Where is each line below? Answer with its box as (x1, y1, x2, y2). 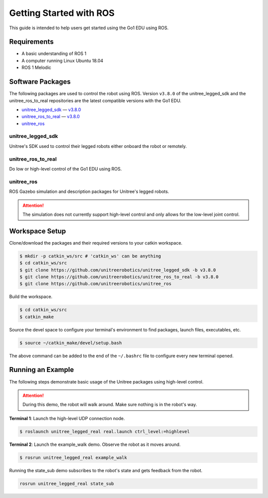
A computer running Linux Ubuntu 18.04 (21, 58, 104, 63)
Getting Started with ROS (9, 7, 115, 18)
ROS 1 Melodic (21, 64, 52, 70)
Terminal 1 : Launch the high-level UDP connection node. (9, 415, 125, 421)
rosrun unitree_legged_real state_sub (19, 481, 114, 486)
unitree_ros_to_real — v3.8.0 (21, 114, 80, 120)
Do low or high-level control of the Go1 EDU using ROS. (9, 166, 122, 172)
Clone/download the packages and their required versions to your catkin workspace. (9, 240, 183, 246)
